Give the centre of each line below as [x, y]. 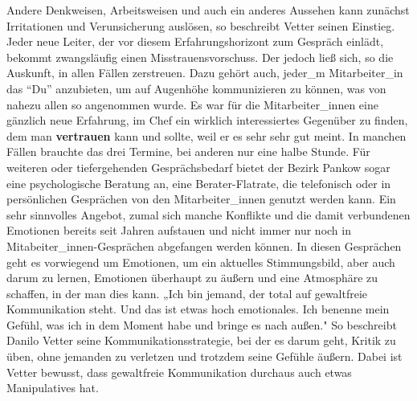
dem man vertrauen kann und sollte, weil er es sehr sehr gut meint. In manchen [206, 135]
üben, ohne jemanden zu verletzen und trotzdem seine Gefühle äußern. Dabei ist [204, 356]
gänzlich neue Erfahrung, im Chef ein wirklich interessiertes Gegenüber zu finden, [207, 120]
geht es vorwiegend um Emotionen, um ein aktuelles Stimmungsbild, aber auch [201, 262]
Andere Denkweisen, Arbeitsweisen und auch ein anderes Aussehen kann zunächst [208, 10]
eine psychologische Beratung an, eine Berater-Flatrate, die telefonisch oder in [199, 183]
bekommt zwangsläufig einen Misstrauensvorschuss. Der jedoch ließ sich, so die [200, 57]
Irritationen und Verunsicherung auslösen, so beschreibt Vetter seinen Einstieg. [201, 25]
